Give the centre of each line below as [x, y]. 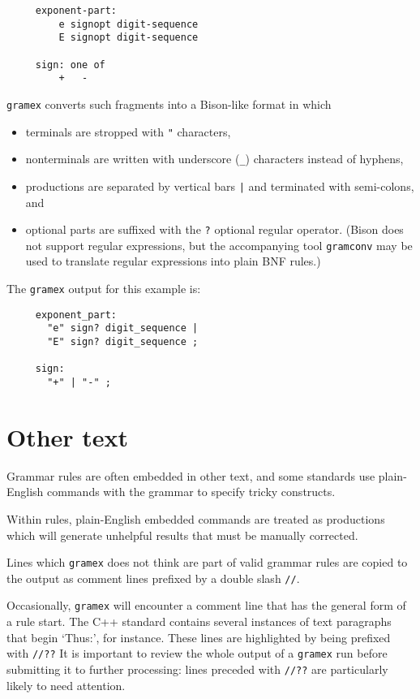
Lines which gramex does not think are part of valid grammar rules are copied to [207, 562]
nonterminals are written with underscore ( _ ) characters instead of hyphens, [214, 159]
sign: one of [70, 65]
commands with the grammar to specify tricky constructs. [191, 492]
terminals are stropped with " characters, [128, 131]
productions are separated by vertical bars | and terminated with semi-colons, [220, 186]
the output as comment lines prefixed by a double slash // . [153, 578]
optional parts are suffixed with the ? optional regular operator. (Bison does [214, 229]
